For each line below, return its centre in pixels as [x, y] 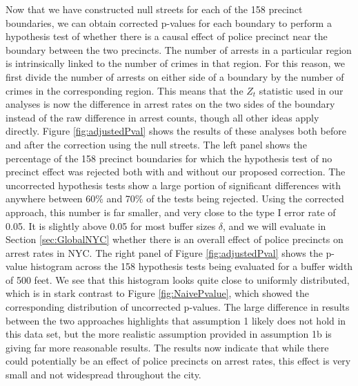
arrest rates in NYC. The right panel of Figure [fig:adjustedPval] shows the [164, 252]
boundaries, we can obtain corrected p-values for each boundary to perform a [169, 22]
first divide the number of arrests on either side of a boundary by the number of [175, 76]
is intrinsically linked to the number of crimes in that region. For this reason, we [175, 63]
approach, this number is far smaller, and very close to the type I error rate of [171, 212]
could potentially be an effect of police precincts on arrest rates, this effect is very [178, 361]
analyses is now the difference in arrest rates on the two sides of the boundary [170, 104]
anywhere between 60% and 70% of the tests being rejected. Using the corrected [175, 199]
